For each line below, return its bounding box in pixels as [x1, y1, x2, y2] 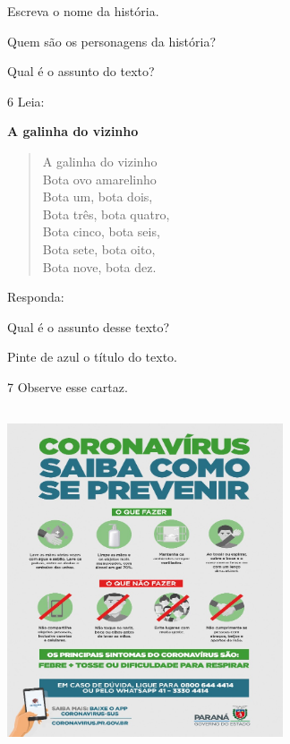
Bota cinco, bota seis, [42, 222, 160, 241]
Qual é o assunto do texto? [7, 62, 155, 81]
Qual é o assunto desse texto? [7, 317, 170, 336]
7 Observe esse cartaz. [7, 377, 128, 396]
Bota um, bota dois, [42, 187, 153, 206]
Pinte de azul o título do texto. [7, 347, 177, 366]
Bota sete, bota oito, [42, 239, 156, 258]
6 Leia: [7, 91, 45, 110]
